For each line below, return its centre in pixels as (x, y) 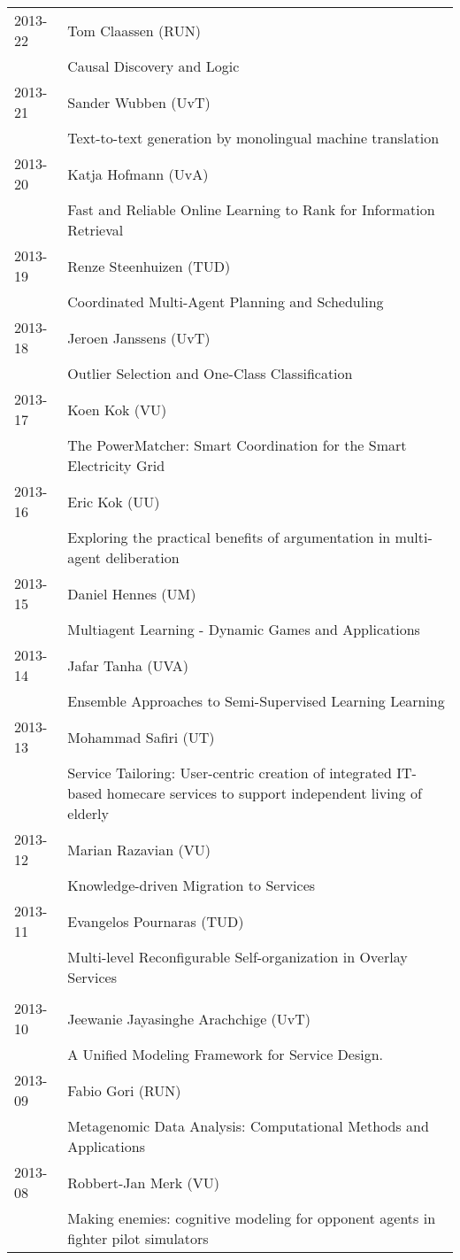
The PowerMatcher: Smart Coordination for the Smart (237, 445)
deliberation (142, 557)
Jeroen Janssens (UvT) (139, 337)
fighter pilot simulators (138, 1238)
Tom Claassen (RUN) (134, 30)
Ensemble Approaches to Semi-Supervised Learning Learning (256, 701)
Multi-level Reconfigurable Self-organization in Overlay (238, 957)
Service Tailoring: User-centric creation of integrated (230, 773)
